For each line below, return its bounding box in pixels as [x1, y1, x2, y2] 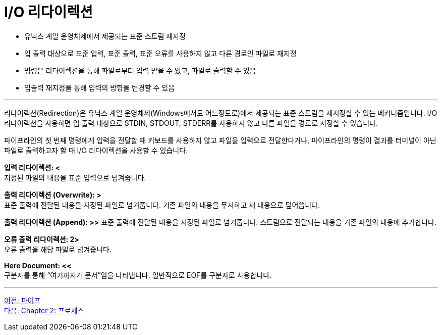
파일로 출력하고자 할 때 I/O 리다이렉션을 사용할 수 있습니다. [4, 146, 188, 155]
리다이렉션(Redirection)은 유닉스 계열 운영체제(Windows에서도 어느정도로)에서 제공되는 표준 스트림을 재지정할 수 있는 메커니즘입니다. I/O [4, 108, 437, 117]
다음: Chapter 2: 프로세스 [4, 306, 84, 315]
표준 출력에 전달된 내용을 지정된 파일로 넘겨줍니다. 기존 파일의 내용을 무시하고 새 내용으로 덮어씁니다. [4, 200, 320, 209]
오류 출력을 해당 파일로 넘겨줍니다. [4, 245, 112, 254]
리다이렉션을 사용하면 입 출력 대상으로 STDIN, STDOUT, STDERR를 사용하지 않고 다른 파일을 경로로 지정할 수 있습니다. [4, 118, 378, 127]
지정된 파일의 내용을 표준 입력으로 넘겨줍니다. [4, 173, 146, 182]
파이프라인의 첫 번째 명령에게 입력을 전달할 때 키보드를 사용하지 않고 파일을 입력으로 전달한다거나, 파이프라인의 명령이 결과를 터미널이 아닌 [4, 135, 436, 145]
